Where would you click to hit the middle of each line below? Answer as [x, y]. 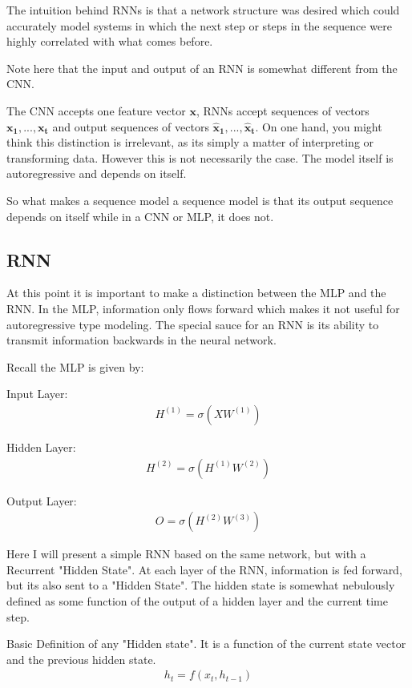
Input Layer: [37, 394]
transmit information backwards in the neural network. [141, 340]
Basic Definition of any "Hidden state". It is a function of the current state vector [206, 644]
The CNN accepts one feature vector [96, 110]
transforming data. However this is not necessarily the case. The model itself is [200, 157]
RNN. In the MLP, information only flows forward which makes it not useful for [203, 308]
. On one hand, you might [319, 126]
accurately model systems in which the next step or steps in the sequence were [199, 25]
